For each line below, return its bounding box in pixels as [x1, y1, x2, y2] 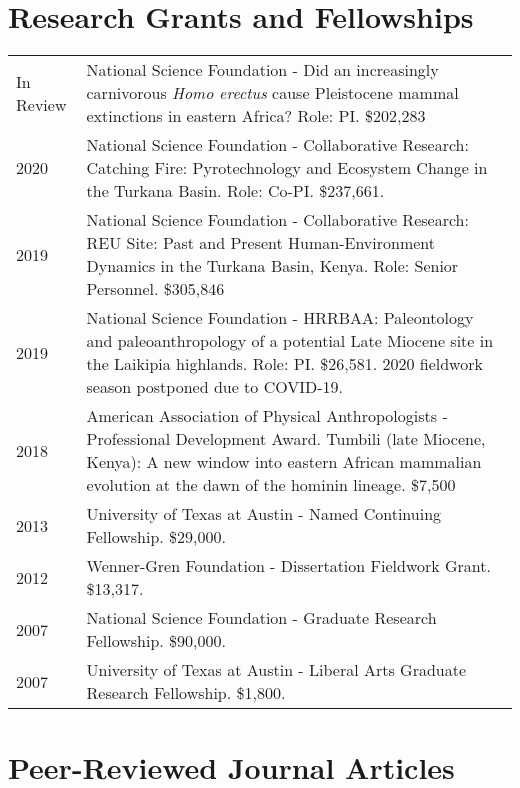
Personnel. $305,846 [86, 277, 225, 301]
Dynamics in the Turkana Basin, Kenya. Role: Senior [86, 254, 459, 278]
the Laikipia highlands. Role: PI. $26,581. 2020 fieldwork [86, 352, 483, 376]
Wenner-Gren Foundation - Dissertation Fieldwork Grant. [86, 554, 491, 578]
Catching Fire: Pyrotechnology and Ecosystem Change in [86, 156, 488, 180]
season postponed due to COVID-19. [86, 375, 343, 399]
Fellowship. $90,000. [86, 629, 226, 653]
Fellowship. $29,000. [86, 525, 226, 549]
